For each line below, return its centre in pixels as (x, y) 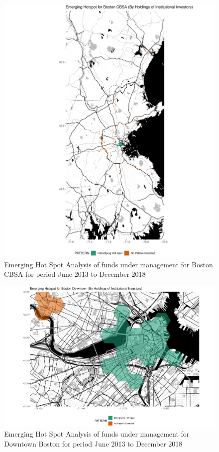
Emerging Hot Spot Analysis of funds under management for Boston (109, 264)
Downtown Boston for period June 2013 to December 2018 (93, 443)
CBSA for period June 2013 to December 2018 (75, 274)
